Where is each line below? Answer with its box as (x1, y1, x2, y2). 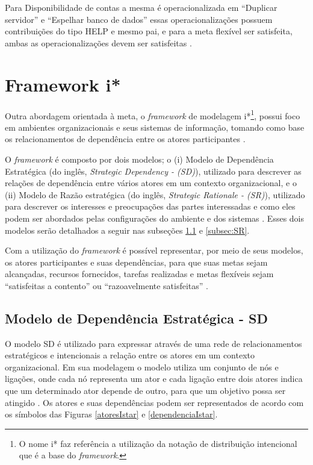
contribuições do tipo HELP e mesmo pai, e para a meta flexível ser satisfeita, (5, 25, 293, 37)
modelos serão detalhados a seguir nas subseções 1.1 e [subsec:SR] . (5, 223, 250, 236)
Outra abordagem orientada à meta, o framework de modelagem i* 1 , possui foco (5, 107, 300, 122)
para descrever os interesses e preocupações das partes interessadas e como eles (5, 200, 296, 213)
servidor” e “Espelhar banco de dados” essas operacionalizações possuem (5, 13, 273, 25)
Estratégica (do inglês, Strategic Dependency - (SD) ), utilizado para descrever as (5, 164, 302, 177)
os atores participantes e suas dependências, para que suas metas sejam (5, 255, 268, 268)
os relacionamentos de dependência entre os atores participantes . (5, 133, 246, 145)
